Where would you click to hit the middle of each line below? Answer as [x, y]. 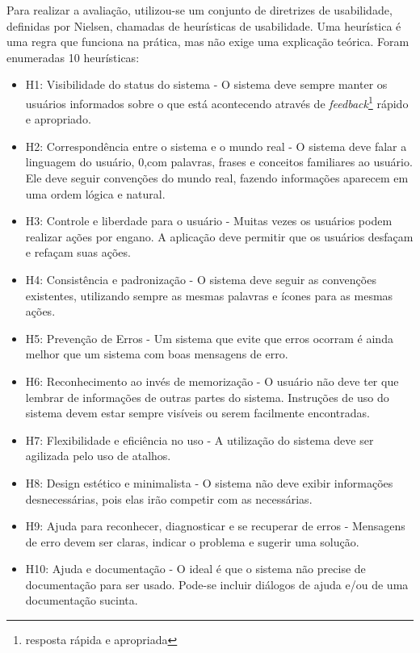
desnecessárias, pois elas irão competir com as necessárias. [169, 498]
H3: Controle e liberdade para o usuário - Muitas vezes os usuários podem [209, 221]
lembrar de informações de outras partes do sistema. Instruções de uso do [207, 397]
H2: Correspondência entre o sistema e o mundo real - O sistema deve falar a [216, 146]
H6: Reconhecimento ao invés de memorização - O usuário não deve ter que [212, 381]
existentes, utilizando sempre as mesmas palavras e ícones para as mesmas [209, 295]
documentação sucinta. [82, 600]
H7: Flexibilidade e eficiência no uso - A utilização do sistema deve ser [199, 440]
